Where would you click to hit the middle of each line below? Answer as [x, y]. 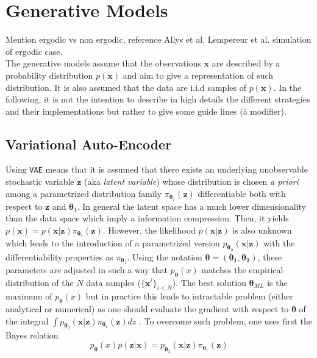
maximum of [29, 296]
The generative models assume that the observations [103, 63]
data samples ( [113, 282]
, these [270, 256]
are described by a [246, 63]
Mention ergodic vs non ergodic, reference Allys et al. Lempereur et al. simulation [158, 39]
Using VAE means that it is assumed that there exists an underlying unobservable [157, 169]
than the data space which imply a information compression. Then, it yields [147, 218]
